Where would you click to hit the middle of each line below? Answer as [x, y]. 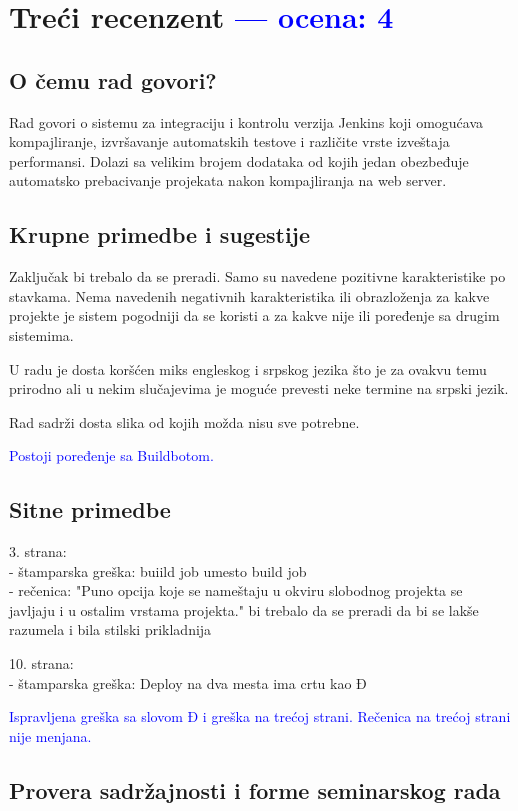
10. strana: [41, 663]
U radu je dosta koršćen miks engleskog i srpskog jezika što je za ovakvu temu [248, 368]
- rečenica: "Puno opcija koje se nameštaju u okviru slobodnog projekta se [236, 590]
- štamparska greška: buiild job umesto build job [158, 570]
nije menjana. [50, 735]
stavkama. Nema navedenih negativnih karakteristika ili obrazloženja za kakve [249, 295]
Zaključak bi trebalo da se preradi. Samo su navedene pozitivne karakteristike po [257, 276]
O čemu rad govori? [113, 79]
